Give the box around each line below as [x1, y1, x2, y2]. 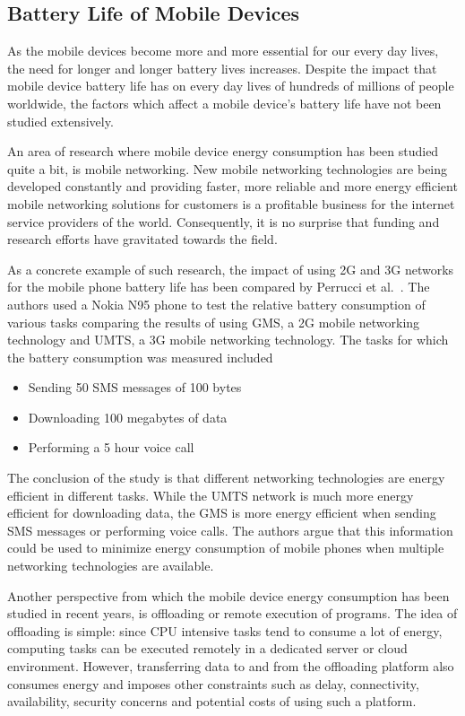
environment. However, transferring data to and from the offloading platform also [7, 657, 454, 676]
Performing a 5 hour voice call [28, 438, 194, 457]
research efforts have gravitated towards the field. [7, 230, 278, 249]
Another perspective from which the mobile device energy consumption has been [7, 586, 450, 605]
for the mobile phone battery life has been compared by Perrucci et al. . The [7, 277, 430, 296]
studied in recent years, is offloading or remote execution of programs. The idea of [7, 604, 458, 623]
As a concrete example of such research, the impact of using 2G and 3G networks [7, 259, 454, 278]
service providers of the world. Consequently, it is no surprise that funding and [7, 212, 440, 231]
